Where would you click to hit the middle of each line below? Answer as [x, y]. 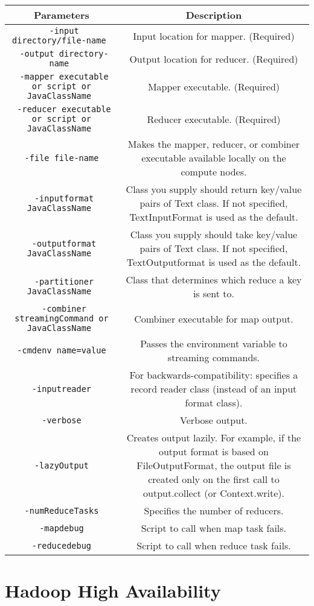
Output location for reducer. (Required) [214, 58]
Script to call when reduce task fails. [214, 545]
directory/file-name [59, 40]
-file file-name [62, 158]
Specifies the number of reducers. [214, 510]
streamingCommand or [62, 318]
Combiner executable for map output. [214, 318]
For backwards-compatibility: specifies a [214, 375]
